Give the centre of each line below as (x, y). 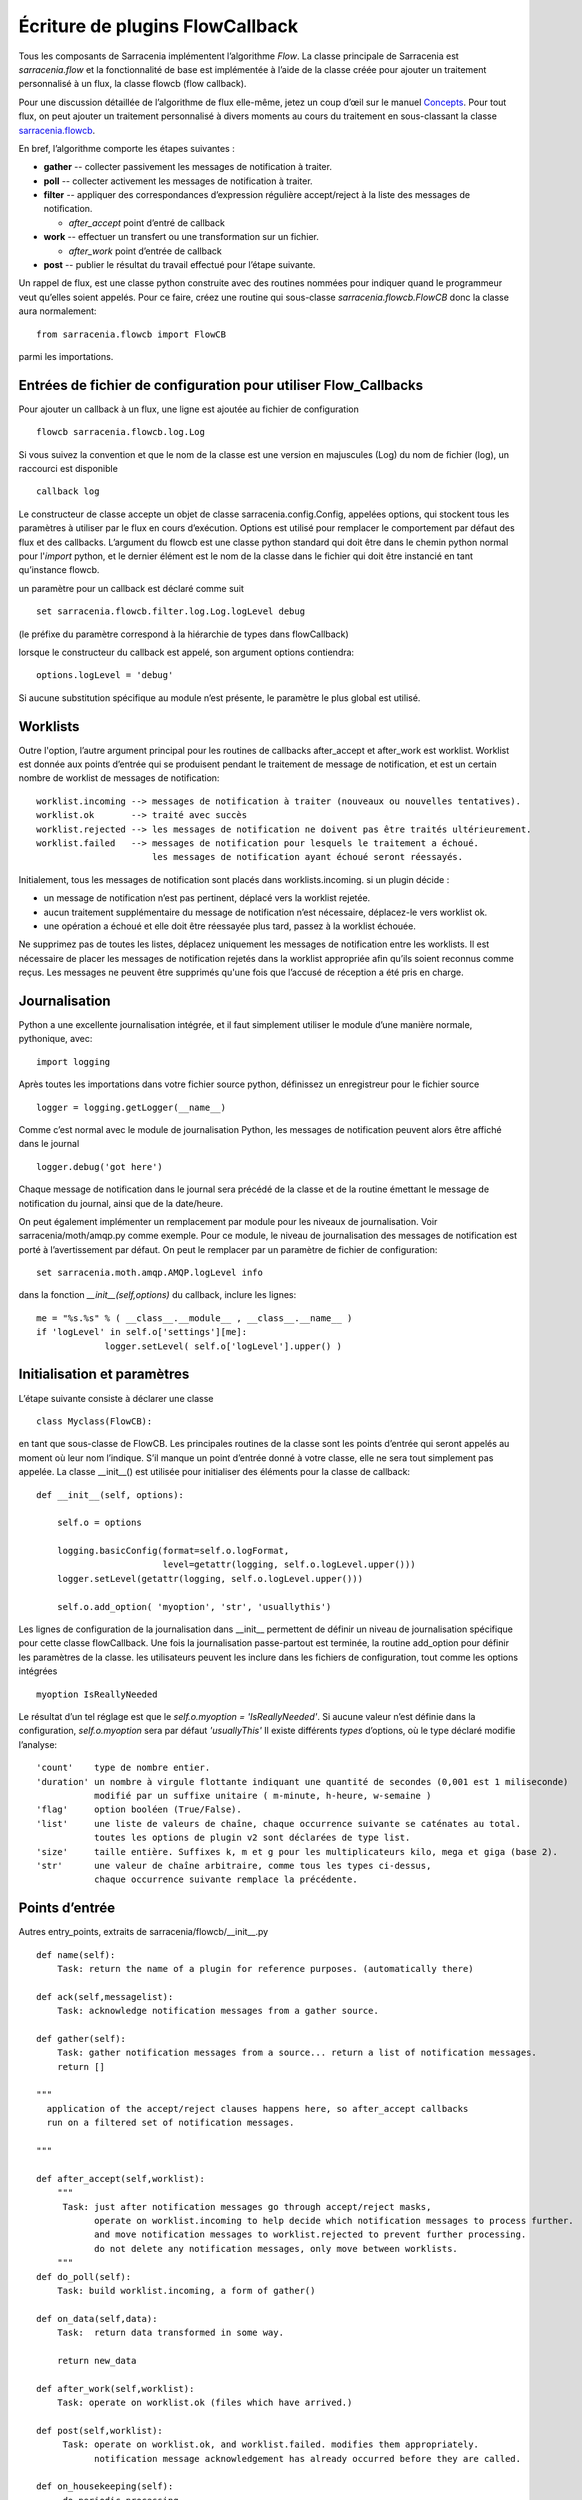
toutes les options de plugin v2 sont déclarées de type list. (252, 1838)
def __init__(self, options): (110, 1494)
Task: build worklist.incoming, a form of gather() (186, 2290)
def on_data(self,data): (97, 2318)
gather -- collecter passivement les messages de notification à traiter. (187, 167)
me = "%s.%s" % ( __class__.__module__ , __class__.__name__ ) (194, 1318)
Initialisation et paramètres (104, 1374)
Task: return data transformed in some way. (170, 2333)
